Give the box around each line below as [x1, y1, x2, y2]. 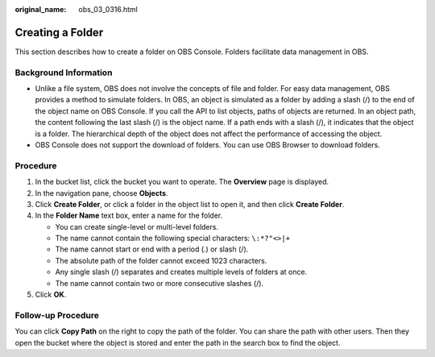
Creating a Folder [14, 25, 104, 39]
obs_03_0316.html [78, 5, 139, 14]
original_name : [14, 5, 67, 14]
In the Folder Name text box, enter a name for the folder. [35, 210, 223, 221]
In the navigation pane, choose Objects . [35, 188, 168, 197]
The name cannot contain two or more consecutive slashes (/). [55, 278, 264, 288]
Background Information [14, 67, 113, 78]
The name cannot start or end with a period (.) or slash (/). [55, 244, 249, 254]
